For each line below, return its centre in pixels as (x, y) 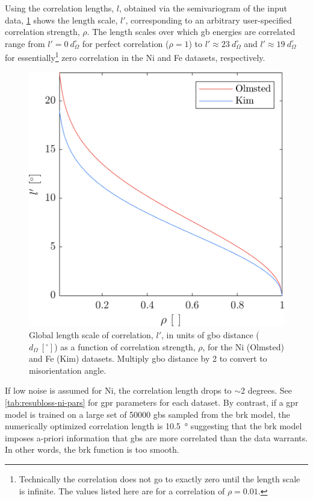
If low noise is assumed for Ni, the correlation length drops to (118, 390)
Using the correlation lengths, (60, 8)
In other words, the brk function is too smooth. (92, 449)
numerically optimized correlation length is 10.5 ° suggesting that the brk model (153, 426)
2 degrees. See (266, 390)
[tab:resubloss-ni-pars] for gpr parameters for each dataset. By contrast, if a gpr (152, 402)
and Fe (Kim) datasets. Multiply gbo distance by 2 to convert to (148, 358)
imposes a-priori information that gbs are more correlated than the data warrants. (156, 437)
